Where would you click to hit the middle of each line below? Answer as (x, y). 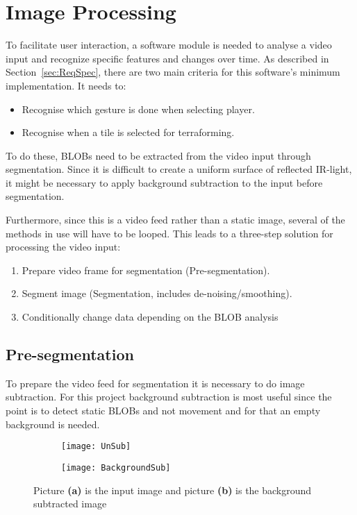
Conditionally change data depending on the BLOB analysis (150, 317)
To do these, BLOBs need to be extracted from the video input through (158, 155)
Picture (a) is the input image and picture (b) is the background (173, 490)
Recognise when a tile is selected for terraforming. (128, 132)
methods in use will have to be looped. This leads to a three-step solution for (169, 233)
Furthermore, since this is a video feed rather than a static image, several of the (175, 220)
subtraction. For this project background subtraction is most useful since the (169, 397)
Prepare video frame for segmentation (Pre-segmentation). (146, 270)
